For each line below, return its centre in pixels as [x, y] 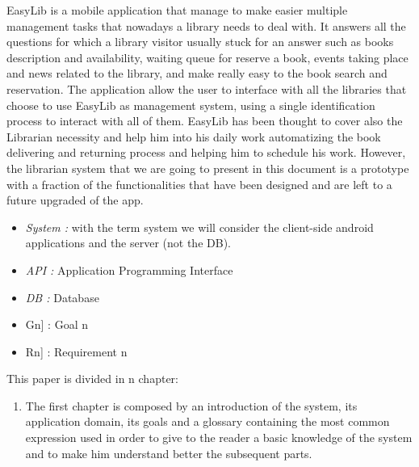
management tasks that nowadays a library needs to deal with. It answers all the [206, 25]
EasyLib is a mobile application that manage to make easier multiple [177, 10]
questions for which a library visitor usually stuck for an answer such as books [200, 42]
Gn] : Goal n [57, 324]
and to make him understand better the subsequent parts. [169, 453]
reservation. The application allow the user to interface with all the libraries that [207, 88]
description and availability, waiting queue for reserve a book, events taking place [207, 57]
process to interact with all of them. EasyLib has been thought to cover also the [205, 121]
